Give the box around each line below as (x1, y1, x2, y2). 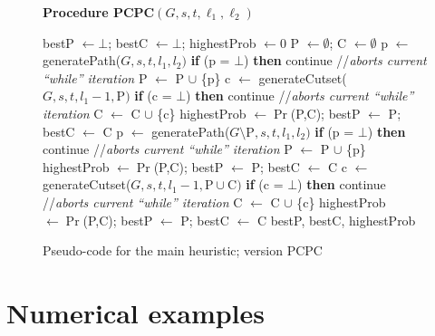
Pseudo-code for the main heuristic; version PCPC (43, 241, 323, 260)
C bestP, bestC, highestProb (256, 210, 416, 229)
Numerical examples (6, 293, 266, 331)
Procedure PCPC (43, 3, 155, 21)
